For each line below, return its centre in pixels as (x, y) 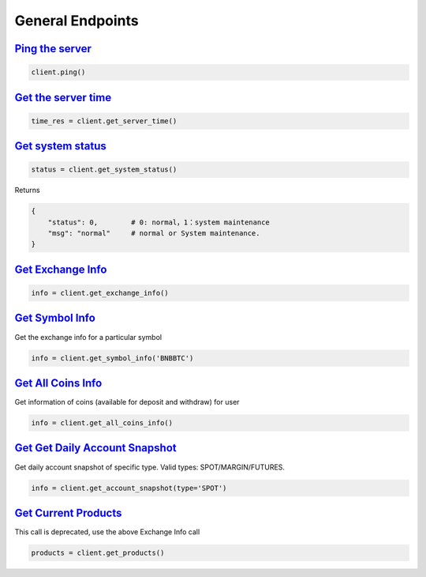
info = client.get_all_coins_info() (102, 423)
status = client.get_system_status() (104, 170)
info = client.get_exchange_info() (100, 293)
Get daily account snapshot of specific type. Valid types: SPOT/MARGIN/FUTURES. (150, 467)
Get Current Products (68, 513)
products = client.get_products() (98, 553)
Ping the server (53, 49)
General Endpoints (77, 21)
